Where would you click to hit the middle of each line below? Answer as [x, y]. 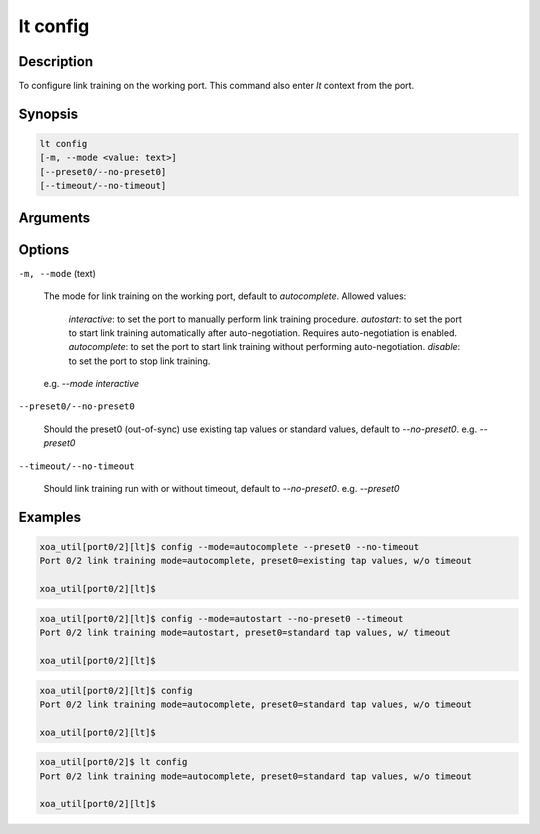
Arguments [54, 217]
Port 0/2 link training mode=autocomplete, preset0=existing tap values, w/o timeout [255, 561]
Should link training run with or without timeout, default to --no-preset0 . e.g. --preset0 [221, 489]
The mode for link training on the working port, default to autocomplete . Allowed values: [225, 296]
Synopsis [48, 113]
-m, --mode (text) [57, 273]
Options [44, 249]
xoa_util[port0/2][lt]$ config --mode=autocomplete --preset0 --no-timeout [229, 547]
